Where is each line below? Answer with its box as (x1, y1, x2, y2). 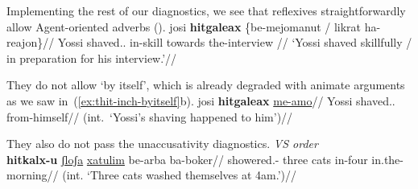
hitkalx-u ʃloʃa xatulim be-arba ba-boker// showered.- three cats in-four (6, 150, 368, 167)
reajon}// (6, 34, 55, 51)
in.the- (371, 150, 404, 167)
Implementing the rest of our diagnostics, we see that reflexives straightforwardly (6, 2, 406, 18)
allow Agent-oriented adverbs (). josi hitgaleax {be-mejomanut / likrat (6, 18, 362, 35)
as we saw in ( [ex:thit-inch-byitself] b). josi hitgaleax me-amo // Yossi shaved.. (6, 92, 395, 109)
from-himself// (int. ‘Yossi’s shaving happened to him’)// (6, 108, 293, 125)
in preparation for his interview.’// (6, 49, 177, 66)
